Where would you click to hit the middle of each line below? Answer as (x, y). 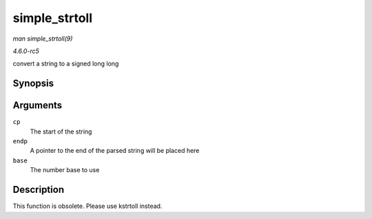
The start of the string (61, 132)
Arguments (38, 106)
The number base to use (65, 170)
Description (39, 190)
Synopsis (33, 84)
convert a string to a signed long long (66, 64)
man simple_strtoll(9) (43, 39)
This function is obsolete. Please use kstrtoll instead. (87, 206)
